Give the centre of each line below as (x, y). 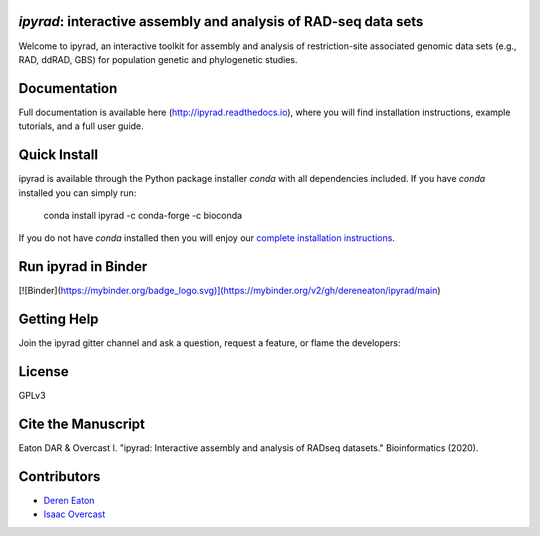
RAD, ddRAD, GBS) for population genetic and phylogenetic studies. (158, 59)
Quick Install (58, 155)
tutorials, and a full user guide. (81, 126)
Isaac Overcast (74, 514)
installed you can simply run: (77, 192)
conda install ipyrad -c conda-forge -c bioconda (143, 215)
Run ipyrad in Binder (83, 266)
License (43, 371)
